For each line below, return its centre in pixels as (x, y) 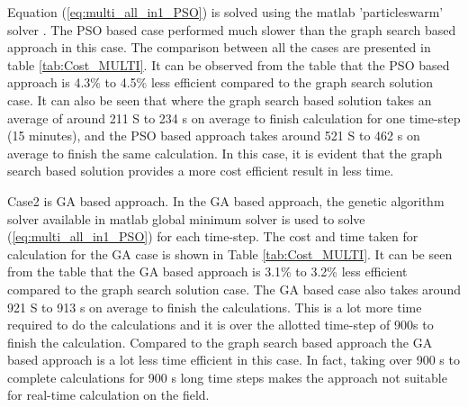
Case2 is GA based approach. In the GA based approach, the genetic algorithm (226, 200)
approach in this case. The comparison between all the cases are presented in (219, 47)
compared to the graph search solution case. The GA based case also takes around (234, 289)
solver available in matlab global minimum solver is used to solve (186, 218)
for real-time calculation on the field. (108, 395)
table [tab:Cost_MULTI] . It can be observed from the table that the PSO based (229, 64)
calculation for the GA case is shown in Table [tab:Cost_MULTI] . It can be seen (230, 253)
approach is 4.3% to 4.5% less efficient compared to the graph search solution (220, 82)
